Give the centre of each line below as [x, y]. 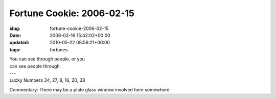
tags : [15, 49]
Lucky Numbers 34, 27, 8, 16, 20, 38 [47, 80]
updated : [19, 43]
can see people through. [35, 66]
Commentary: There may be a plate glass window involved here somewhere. [90, 89]
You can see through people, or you [47, 59]
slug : [15, 28]
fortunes [59, 49]
